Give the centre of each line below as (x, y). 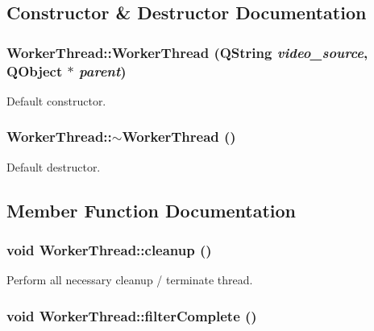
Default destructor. (54, 166)
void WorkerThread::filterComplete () (132, 315)
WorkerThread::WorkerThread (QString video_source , (187, 52)
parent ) (103, 70)
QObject (35, 70)
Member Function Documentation (152, 210)
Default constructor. (56, 100)
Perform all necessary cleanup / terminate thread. (130, 280)
